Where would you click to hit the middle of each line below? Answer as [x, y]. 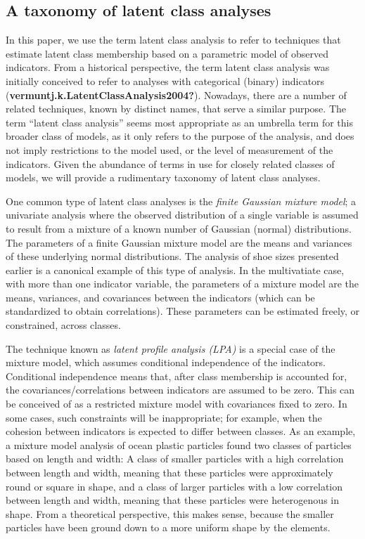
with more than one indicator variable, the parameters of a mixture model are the [182, 284]
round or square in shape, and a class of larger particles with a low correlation [174, 486]
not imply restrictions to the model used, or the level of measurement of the [169, 149]
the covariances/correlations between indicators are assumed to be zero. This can [180, 390]
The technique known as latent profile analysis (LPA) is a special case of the [171, 348]
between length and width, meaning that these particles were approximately [169, 473]
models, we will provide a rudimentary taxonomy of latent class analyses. [163, 177]
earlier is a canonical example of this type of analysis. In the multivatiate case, [175, 269]
